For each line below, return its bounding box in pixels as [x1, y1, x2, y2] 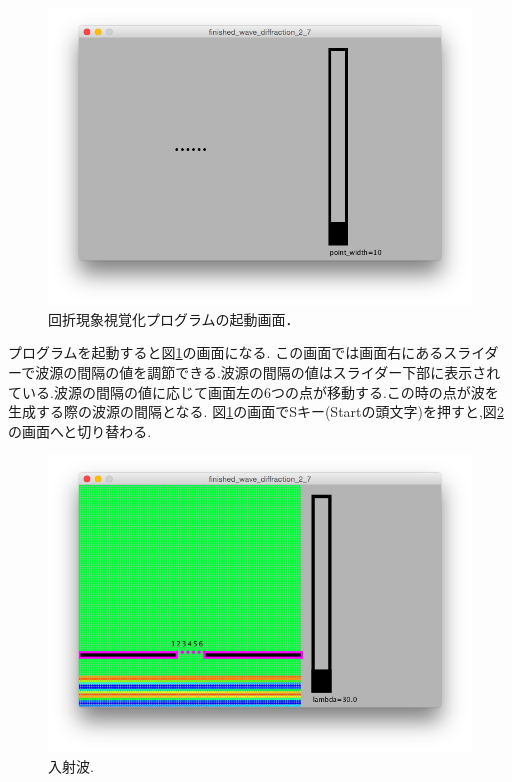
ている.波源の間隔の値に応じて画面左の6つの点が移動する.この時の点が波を [8, 381, 499, 402]
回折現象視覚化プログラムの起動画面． [48, 308, 300, 329]
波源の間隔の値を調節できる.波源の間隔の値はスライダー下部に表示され [35, 361, 501, 382]
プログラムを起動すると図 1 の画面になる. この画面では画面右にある [8, 342, 444, 363]
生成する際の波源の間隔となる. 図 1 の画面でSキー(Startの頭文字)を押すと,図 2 [8, 401, 504, 422]
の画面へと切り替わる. [8, 420, 152, 441]
